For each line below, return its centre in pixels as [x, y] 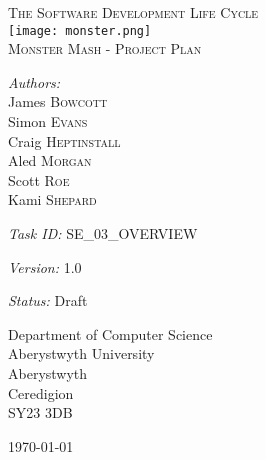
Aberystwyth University [81, 353]
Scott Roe [39, 179]
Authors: [34, 81]
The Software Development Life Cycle [133, 12]
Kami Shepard [52, 199]
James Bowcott [58, 101]
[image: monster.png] [80, 30]
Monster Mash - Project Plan [105, 48]
